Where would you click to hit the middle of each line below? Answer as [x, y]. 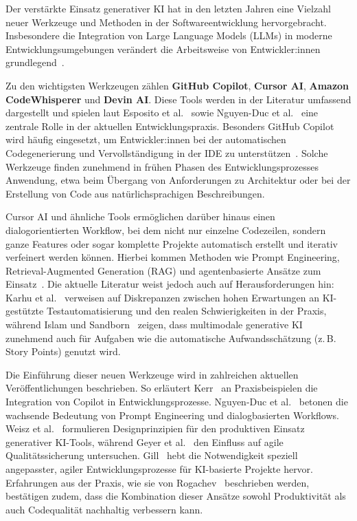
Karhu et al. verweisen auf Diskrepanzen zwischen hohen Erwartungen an [162, 297]
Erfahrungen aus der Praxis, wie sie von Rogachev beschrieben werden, [158, 482]
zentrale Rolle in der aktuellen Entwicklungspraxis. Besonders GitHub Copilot [170, 126]
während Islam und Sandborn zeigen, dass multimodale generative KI [154, 325]
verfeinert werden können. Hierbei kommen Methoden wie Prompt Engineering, [173, 257]
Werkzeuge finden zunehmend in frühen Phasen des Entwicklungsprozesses [162, 166]
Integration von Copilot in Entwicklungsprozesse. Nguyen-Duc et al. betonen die [177, 402]
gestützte [25, 311]
